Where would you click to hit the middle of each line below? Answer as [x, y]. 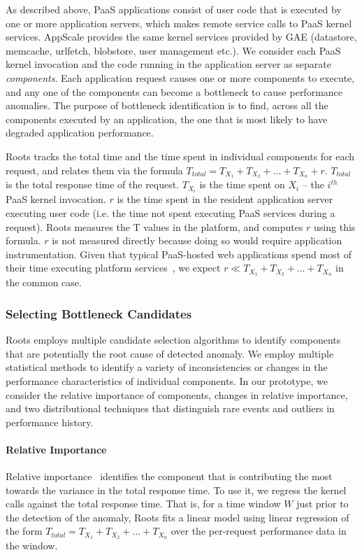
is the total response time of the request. [93, 184]
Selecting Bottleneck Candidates [99, 313]
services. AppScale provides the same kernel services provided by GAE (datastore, [181, 37]
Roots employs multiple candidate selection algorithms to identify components [173, 340]
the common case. [44, 282]
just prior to [323, 504]
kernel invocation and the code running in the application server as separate [168, 64]
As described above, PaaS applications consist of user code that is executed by [174, 9]
